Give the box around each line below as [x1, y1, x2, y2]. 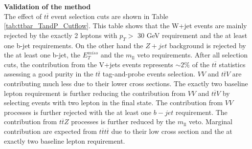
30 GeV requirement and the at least [137, 30, 248, 40]
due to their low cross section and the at [111, 126, 232, 136]
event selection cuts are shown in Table [51, 11, 168, 21]
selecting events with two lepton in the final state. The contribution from [4, 97, 223, 108]
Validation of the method [4, 1, 91, 11]
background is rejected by [169, 40, 246, 50]
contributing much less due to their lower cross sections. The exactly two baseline [4, 78, 248, 88]
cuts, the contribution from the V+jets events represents [4, 59, 173, 69]
